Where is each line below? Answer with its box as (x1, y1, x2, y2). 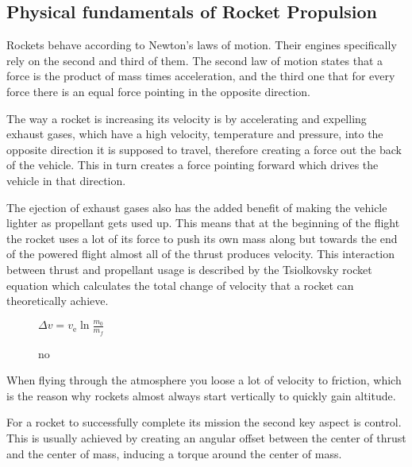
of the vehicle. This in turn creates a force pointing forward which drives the (6, 156, 379, 173)
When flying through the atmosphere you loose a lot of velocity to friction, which (6, 372, 402, 388)
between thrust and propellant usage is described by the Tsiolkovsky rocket (6, 261, 372, 277)
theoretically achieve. (6, 292, 109, 309)
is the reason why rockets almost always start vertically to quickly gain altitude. (6, 387, 396, 403)
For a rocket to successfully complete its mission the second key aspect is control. (6, 414, 402, 430)
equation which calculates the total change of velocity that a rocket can (6, 276, 354, 293)
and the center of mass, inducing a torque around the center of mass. (6, 445, 342, 461)
